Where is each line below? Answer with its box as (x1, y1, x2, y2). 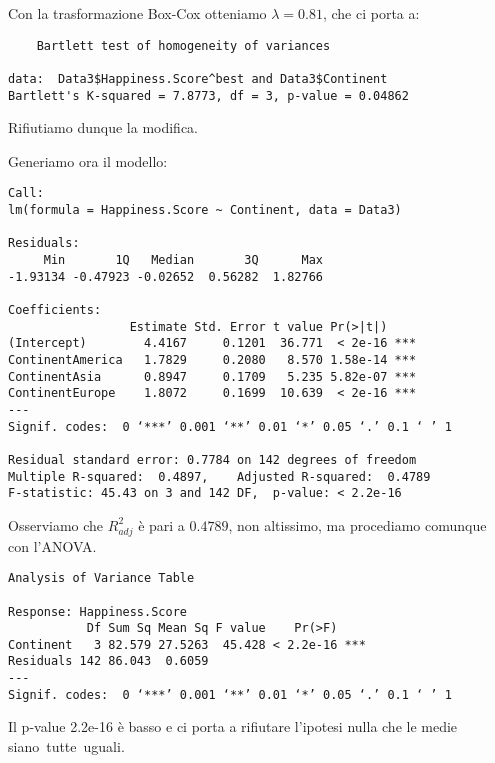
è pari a (138, 514, 185, 535)
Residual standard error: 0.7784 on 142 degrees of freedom (8, 452, 417, 467)
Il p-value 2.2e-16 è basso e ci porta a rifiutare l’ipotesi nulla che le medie (8, 716, 458, 737)
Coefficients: (8, 303, 102, 317)
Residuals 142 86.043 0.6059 (8, 654, 209, 669)
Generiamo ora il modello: (8, 150, 168, 171)
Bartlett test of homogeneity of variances (36, 38, 331, 53)
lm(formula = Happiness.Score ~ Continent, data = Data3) (8, 203, 402, 218)
